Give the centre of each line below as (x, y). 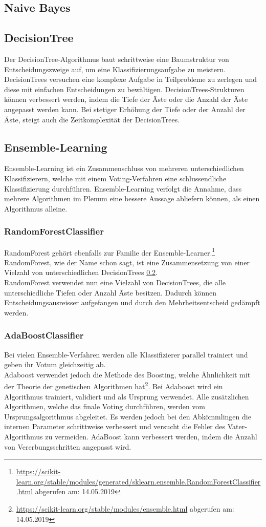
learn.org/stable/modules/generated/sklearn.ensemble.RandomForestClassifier (138, 481)
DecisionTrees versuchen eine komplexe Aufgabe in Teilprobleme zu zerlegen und (131, 79)
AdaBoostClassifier (44, 335)
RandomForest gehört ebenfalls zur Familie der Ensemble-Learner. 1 (110, 251)
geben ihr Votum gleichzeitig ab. (55, 364)
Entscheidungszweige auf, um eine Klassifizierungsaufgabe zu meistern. (115, 69)
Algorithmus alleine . (36, 208)
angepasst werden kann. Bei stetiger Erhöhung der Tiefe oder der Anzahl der (125, 109)
